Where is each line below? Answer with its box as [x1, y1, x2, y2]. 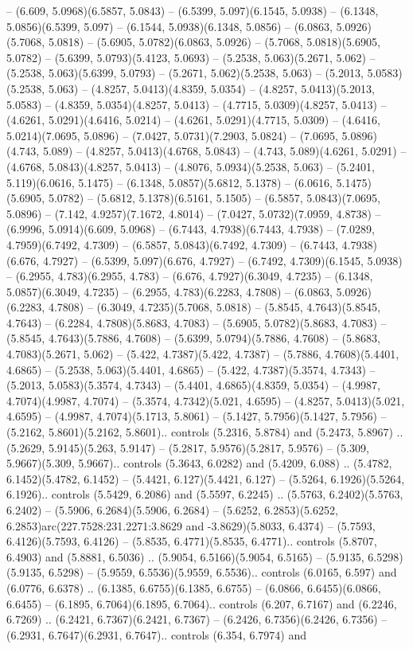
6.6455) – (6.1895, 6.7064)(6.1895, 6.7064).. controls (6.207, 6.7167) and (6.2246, [6, 595, 397, 612]
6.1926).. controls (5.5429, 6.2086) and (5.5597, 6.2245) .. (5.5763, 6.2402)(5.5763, [6, 486, 403, 502]
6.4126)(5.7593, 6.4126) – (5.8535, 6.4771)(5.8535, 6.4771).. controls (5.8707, [6, 533, 377, 549]
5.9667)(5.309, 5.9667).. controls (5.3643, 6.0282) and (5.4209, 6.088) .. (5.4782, [6, 455, 392, 471]
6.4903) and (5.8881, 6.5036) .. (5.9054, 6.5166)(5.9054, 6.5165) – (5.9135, [6, 548, 364, 565]
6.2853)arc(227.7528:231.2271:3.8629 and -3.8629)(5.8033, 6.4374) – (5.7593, [6, 517, 376, 534]
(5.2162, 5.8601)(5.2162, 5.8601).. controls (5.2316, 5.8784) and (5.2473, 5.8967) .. [6, 424, 403, 440]
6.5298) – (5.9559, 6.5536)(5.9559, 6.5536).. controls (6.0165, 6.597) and [48, 564, 397, 581]
